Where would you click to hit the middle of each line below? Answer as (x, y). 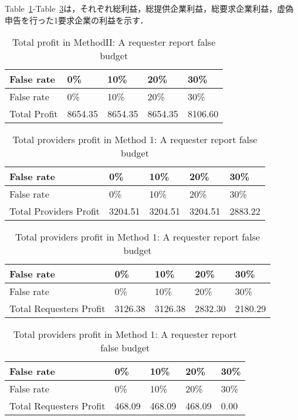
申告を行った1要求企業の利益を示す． (77, 20)
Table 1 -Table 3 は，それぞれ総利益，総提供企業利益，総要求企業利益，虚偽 (149, 8)
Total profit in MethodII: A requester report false (114, 42)
